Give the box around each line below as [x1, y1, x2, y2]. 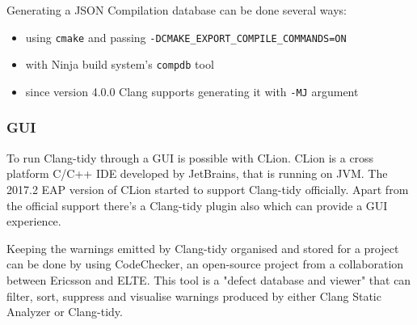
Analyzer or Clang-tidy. [6, 303, 123, 320]
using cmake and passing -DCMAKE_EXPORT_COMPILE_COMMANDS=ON [25, 28, 347, 45]
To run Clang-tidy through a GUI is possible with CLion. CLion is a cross [6, 149, 374, 166]
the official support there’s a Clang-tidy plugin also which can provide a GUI [6, 196, 388, 213]
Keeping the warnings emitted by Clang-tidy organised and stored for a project [6, 239, 399, 256]
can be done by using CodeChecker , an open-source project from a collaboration [6, 255, 404, 272]
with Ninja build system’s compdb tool [25, 56, 214, 73]
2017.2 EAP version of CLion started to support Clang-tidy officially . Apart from [6, 180, 409, 197]
